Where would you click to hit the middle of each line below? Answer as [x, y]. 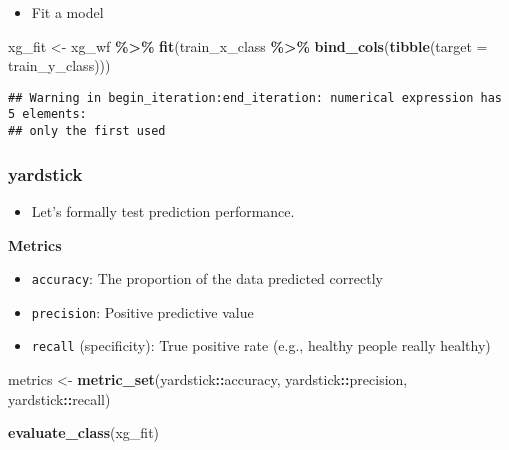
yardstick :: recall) [59, 398]
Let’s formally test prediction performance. [163, 210]
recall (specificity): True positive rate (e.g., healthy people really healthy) [261, 345]
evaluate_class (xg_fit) [84, 432]
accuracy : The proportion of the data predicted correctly [207, 278]
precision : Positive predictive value [142, 311]
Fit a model [67, 12]
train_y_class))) [59, 65]
